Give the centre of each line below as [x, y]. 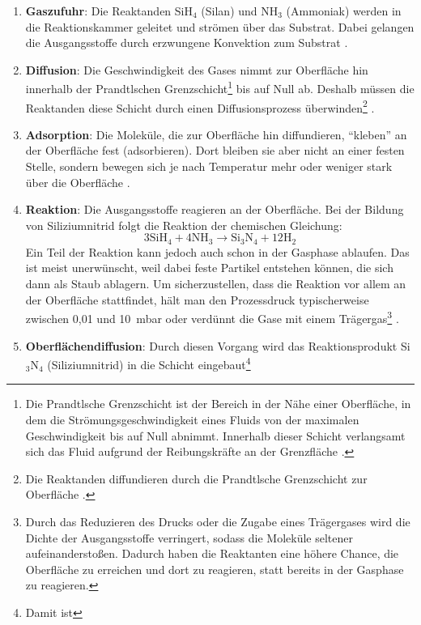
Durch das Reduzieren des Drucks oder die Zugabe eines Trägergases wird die [218, 521]
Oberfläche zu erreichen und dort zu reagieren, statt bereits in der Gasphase [215, 569]
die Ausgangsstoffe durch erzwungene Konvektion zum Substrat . [187, 43]
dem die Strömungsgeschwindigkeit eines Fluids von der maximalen [192, 419]
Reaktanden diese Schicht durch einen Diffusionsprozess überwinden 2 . [200, 106]
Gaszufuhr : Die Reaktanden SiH [109, 11]
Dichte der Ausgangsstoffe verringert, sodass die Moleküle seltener [189, 537]
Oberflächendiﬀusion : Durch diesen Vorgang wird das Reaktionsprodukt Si [218, 345]
